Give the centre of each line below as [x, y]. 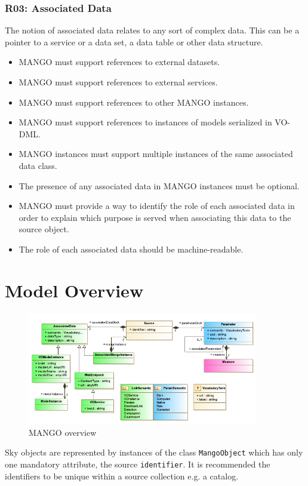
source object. [44, 229]
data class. [38, 165]
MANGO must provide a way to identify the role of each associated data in [157, 206]
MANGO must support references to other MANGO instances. [134, 102]
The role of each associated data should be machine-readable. [131, 249]
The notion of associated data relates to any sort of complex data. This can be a [152, 30]
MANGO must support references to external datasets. [119, 62]
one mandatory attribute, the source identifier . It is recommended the [138, 464]
